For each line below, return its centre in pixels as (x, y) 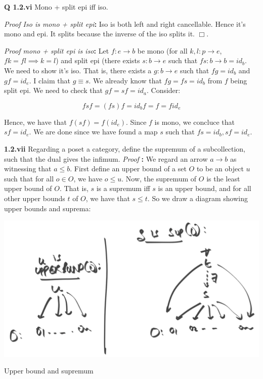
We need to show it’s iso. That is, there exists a (78, 70)
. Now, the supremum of (159, 178)
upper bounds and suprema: (48, 208)
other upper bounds (35, 198)
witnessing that (28, 169)
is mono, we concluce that (194, 122)
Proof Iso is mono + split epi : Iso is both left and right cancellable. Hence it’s (125, 23)
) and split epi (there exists (98, 60)
